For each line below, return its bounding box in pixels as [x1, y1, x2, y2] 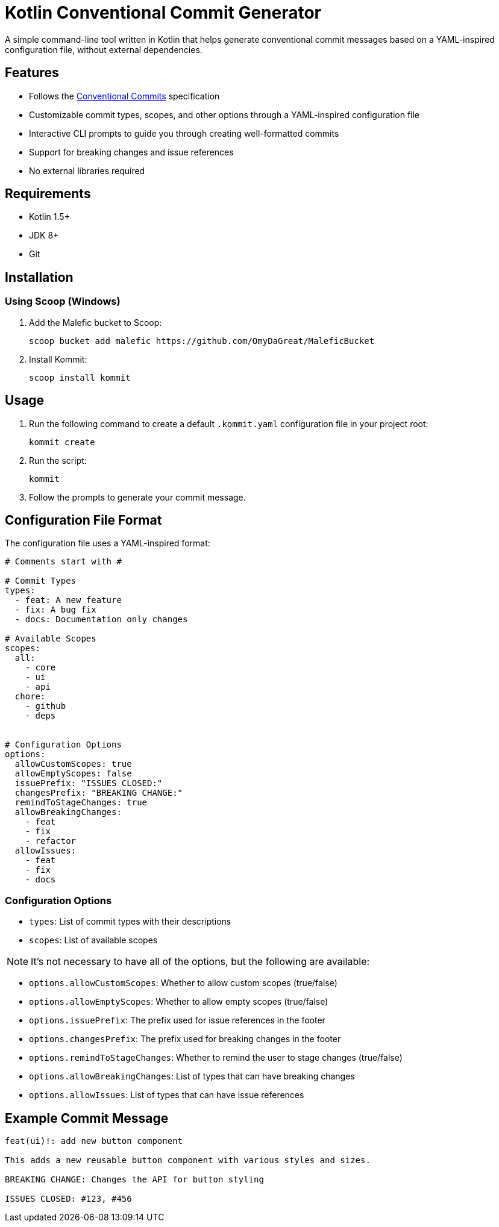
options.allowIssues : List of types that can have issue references [29, 1090, 304, 1101]
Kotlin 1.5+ [29, 211, 70, 222]
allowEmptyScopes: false [14, 769, 132, 779]
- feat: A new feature [14, 595, 122, 605]
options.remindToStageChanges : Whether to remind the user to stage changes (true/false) [29, 1052, 403, 1063]
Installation [5, 269, 74, 285]
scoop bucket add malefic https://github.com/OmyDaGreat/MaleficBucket [29, 336, 375, 346]
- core [25, 663, 56, 673]
